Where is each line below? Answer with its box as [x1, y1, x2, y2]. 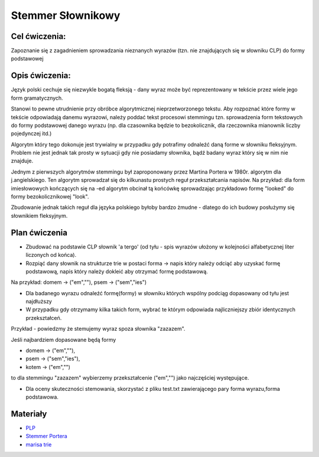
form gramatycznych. [11, 94, 63, 102]
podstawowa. [25, 393, 59, 400]
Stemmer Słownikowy [11, 9, 121, 22]
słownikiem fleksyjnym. [11, 212, 68, 219]
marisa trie [25, 440, 52, 448]
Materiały [11, 409, 47, 419]
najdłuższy [25, 298, 53, 305]
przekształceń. [25, 314, 62, 321]
